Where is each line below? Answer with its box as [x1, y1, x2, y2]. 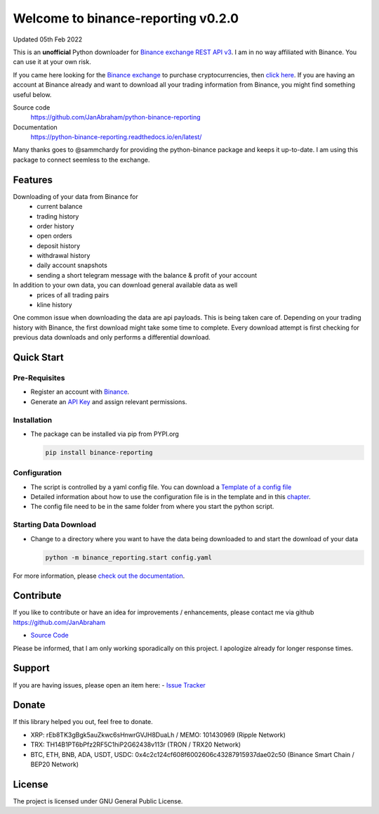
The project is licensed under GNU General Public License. [13, 796, 183, 805]
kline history [36, 301, 73, 309]
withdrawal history [36, 252, 91, 260]
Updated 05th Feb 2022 [13, 35, 83, 44]
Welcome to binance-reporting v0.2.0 [13, 11, 239, 26]
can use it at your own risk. [13, 58, 91, 66]
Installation [13, 415, 53, 425]
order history [36, 221, 74, 230]
